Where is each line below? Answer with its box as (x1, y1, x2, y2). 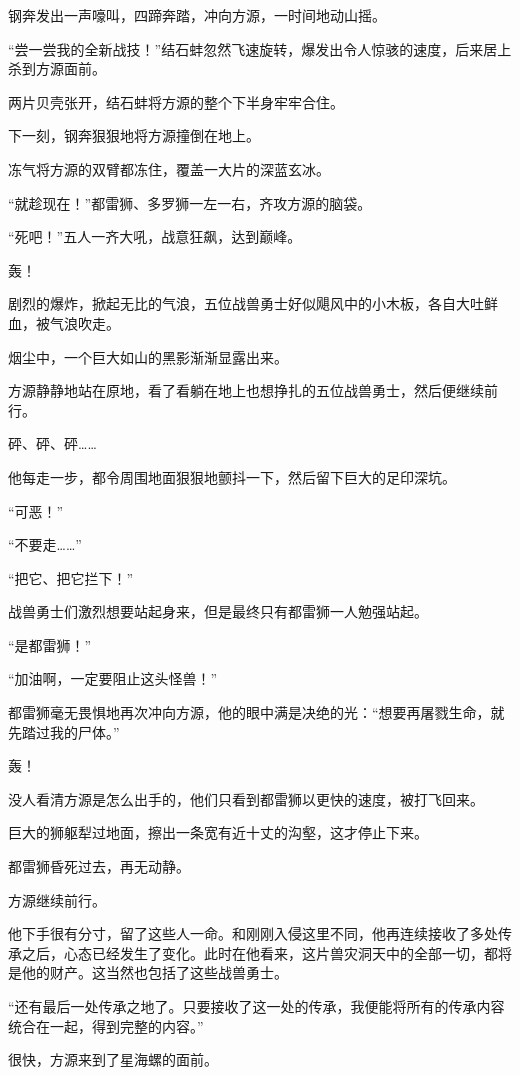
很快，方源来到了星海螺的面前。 (8, 1049, 218, 1070)
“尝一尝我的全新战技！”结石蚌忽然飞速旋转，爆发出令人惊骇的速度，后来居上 (8, 38, 512, 59)
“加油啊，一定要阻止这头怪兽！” (8, 668, 218, 689)
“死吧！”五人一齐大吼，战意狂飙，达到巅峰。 (8, 226, 302, 247)
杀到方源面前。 (8, 58, 106, 79)
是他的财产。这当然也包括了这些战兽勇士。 (8, 962, 288, 983)
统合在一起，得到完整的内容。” (8, 1015, 204, 1036)
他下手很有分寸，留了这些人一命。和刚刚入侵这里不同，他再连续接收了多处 (8, 923, 498, 944)
